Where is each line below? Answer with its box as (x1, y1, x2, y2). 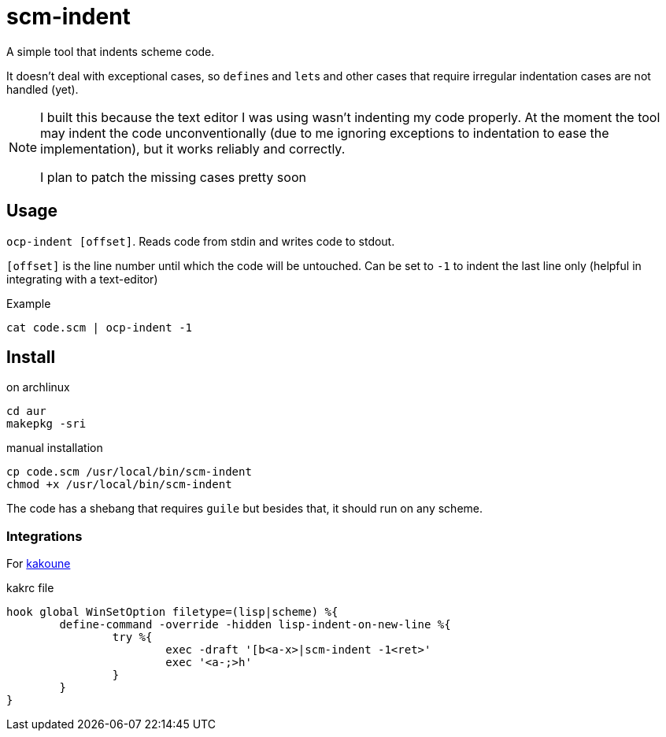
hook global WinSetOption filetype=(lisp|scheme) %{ (6, 606, 339, 619)
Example (6, 296, 51, 310)
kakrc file (6, 581, 54, 595)
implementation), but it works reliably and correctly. (40, 140, 346, 157)
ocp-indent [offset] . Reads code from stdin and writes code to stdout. (6, 234, 395, 248)
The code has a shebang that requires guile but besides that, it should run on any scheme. (6, 502, 483, 516)
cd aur (6, 405, 46, 418)
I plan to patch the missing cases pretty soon (40, 169, 306, 185)
